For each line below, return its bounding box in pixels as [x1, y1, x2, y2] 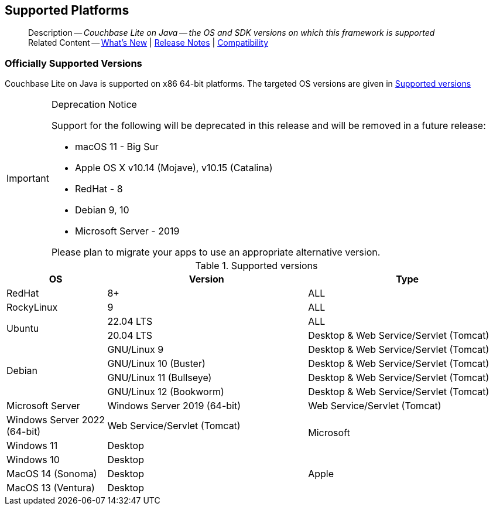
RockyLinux [6, 301, 58, 314]
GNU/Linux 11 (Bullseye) [107, 372, 212, 384]
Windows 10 [6, 454, 60, 466]
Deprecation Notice [51, 98, 137, 111]
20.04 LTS [107, 329, 153, 342]
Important [6, 172, 49, 185]
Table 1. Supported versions [195, 260, 318, 272]
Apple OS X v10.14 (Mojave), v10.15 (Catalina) [74, 162, 273, 174]
